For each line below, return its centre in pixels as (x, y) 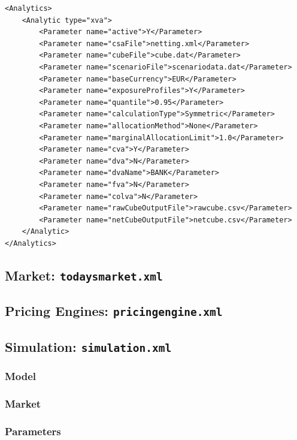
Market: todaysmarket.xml (84, 275)
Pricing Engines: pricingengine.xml (114, 311)
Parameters (33, 431)
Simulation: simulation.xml (88, 346)
